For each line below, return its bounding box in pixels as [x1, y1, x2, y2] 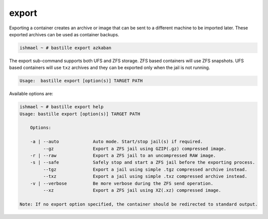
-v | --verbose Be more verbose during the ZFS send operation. [30, 180, 213, 186]
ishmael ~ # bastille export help [19, 104, 104, 110]
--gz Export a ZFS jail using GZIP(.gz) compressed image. [43, 146, 227, 151]
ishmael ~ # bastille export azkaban [19, 45, 112, 51]
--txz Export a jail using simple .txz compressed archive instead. [43, 174, 248, 179]
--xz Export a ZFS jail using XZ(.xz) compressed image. [43, 187, 221, 193]
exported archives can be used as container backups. [9, 31, 119, 37]
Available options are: [9, 91, 54, 97]
